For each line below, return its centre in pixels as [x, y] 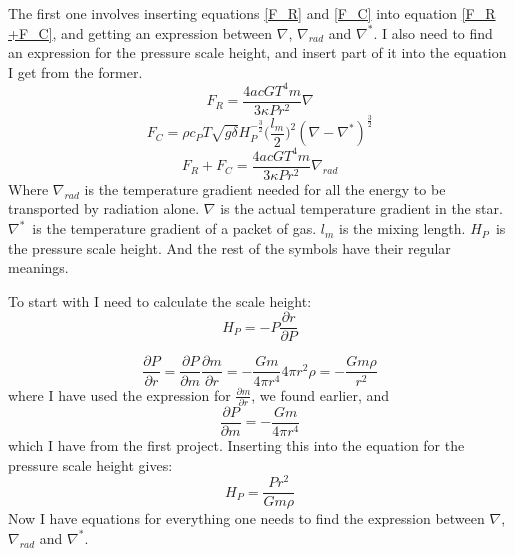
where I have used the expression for [119, 394]
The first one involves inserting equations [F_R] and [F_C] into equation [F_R [252, 13]
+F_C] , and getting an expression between [140, 32]
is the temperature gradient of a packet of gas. [174, 228]
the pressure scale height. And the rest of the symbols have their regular [229, 247]
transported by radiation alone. [104, 208]
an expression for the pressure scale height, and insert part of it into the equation [257, 52]
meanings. [38, 267]
